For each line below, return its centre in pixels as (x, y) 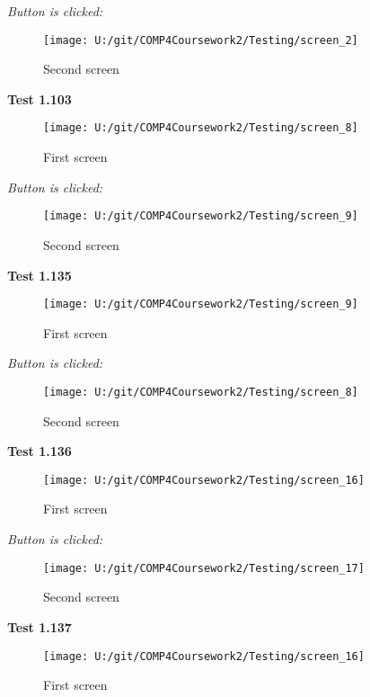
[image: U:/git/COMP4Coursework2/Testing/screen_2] (201, 40)
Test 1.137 (40, 626)
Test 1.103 (40, 98)
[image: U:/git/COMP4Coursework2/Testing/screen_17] (204, 568)
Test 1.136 (40, 451)
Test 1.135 (40, 275)
